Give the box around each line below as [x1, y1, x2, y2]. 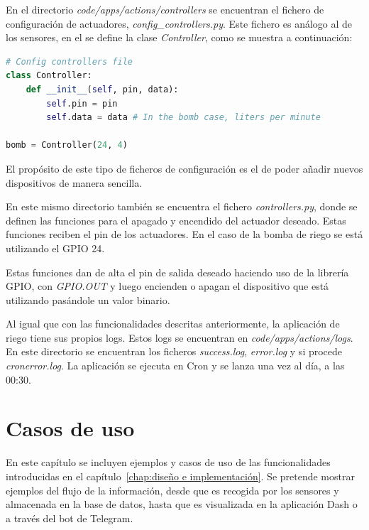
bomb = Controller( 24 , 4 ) [6, 140, 128, 151]
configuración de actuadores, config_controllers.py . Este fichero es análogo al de [6, 16, 353, 31]
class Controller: [6, 70, 92, 81]
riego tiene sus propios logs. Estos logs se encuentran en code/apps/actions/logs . [6, 330, 353, 345]
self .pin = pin [46, 98, 118, 109]
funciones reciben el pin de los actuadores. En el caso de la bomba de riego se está [6, 227, 363, 242]
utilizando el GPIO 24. [6, 240, 105, 255]
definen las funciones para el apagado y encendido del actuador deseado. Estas [6, 212, 346, 227]
